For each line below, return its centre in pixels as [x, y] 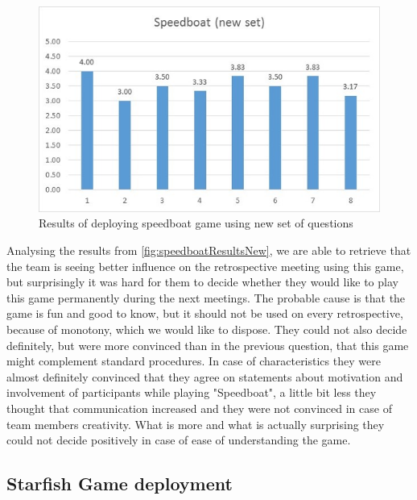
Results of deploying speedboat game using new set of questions [196, 223]
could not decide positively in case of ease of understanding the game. [179, 440]
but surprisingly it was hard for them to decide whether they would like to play [202, 282]
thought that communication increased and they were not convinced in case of [199, 408]
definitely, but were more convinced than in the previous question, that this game [208, 345]
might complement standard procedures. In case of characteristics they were [194, 361]
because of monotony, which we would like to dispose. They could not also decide [207, 329]
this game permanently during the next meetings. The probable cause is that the [206, 297]
